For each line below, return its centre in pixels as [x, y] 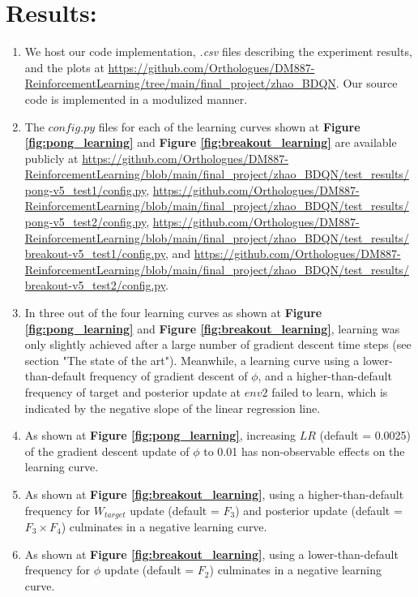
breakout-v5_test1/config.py [95, 253]
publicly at [51, 158]
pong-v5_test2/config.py [85, 222]
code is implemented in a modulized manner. [136, 99]
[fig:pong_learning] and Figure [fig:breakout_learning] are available [211, 142]
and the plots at [64, 67]
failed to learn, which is [330, 392]
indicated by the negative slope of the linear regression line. [173, 408]
